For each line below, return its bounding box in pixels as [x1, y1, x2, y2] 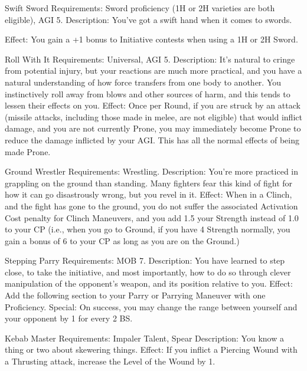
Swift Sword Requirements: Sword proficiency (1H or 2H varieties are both [5, 2, 275, 14]
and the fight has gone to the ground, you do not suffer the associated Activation [5, 199, 298, 212]
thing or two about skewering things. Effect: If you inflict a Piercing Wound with [5, 343, 298, 356]
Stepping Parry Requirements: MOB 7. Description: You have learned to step [5, 254, 285, 267]
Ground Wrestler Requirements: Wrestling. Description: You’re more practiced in [5, 165, 299, 178]
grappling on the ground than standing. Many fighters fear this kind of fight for [5, 176, 293, 189]
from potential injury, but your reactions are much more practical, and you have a [5, 64, 302, 77]
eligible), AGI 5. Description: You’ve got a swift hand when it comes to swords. [5, 13, 292, 25]
